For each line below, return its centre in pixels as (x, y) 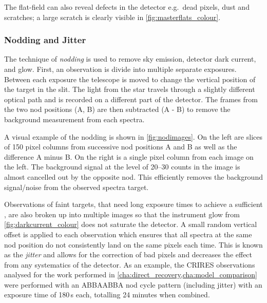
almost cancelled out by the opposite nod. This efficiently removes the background (133, 176)
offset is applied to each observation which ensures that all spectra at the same (128, 234)
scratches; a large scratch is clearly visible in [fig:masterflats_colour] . (112, 17)
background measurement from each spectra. (74, 119)
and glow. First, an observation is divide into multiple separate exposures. (120, 69)
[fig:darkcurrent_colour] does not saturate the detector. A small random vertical (131, 224)
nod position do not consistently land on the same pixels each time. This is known (133, 244)
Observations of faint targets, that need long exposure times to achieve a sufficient (133, 204)
